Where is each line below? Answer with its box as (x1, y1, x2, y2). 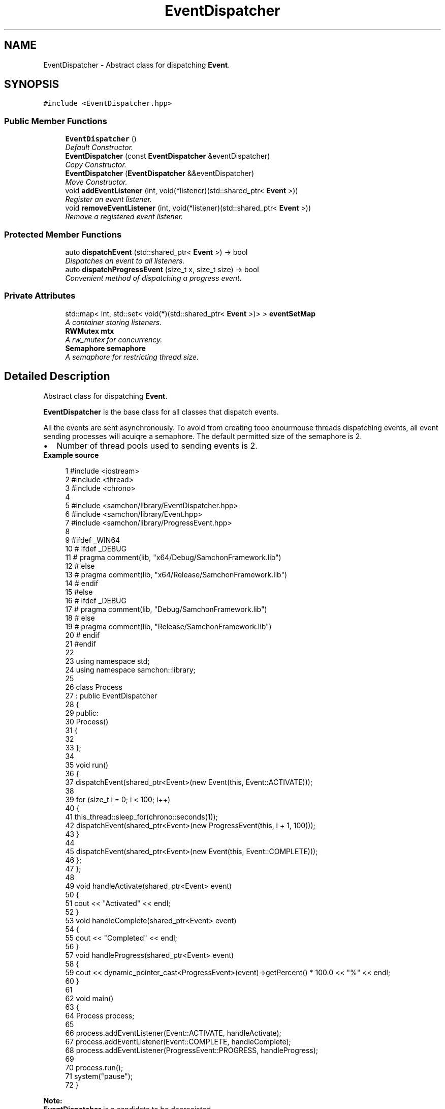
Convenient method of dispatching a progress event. (65, 273, 242, 282)
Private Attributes (4, 290, 76, 301)
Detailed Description (4, 370, 110, 383)
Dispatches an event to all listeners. (65, 256, 185, 265)
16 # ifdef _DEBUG (65, 596, 126, 605)
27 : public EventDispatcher (65, 691, 157, 700)
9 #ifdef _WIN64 (65, 535, 120, 544)
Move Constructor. (65, 178, 128, 187)
